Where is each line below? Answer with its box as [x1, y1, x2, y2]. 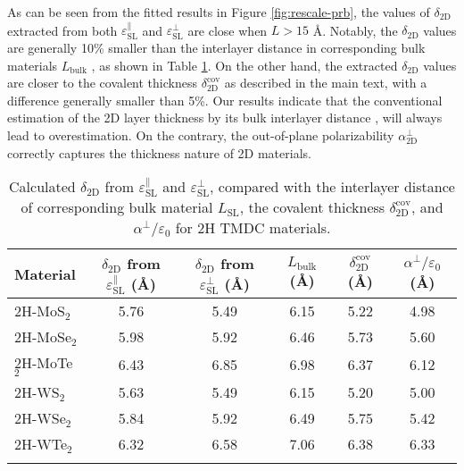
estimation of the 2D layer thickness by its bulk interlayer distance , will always [7, 108, 443, 127]
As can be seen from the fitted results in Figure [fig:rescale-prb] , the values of [7, 3, 430, 21]
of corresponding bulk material [21, 197, 213, 218]
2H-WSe [14, 408, 66, 429]
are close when [187, 21, 268, 39]
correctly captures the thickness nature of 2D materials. [7, 143, 311, 162]
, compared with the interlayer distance [210, 176, 455, 198]
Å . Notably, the [312, 21, 398, 39]
